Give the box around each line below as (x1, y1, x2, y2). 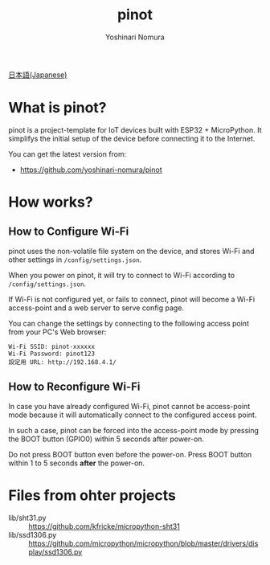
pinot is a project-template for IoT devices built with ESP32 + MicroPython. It (8, 125, 262, 134)
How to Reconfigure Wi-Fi (8, 380, 141, 394)
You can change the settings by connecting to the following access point (8, 318, 249, 328)
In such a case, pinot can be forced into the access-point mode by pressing (8, 425, 260, 435)
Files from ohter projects (8, 486, 177, 504)
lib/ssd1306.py (8, 530, 57, 539)
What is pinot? (8, 99, 107, 117)
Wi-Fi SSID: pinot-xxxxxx (8, 342, 95, 350)
